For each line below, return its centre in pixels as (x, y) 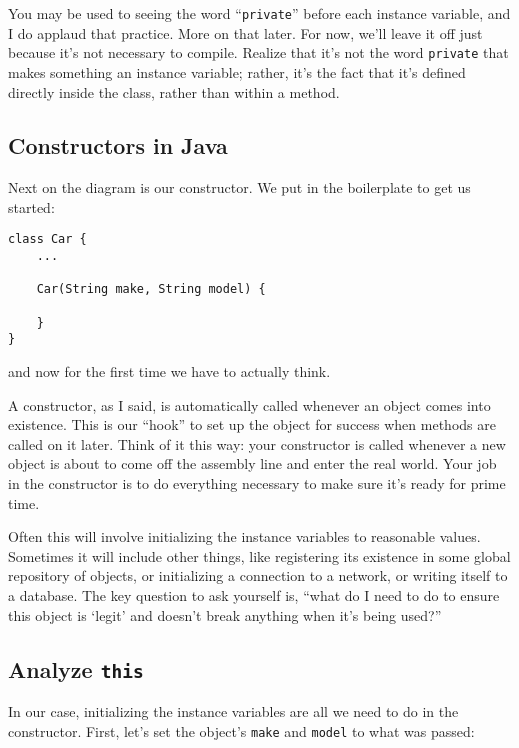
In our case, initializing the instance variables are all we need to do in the (233, 710)
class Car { (47, 239)
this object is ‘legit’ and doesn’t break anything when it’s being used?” (225, 614)
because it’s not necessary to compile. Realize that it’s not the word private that (258, 52)
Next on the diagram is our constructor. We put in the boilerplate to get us (239, 187)
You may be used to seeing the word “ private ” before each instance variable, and (259, 13)
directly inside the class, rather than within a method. (174, 91)
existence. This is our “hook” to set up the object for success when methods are (252, 424)
